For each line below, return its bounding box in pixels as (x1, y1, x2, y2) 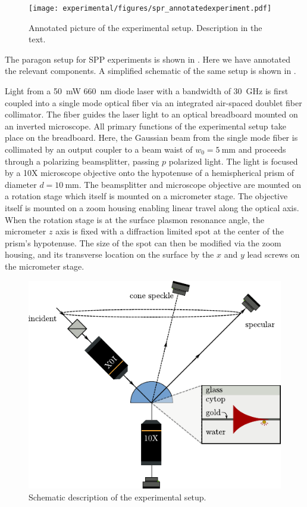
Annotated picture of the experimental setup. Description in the (29, 21, 262, 33)
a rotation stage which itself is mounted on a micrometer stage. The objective (5, 190, 288, 202)
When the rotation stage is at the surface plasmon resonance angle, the (5, 213, 265, 225)
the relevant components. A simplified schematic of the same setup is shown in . (5, 64, 296, 77)
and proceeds (238, 143, 286, 155)
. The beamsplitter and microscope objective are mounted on (79, 178, 301, 190)
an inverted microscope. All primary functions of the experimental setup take (5, 119, 286, 132)
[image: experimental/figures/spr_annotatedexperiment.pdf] (29, 4, 272, 13)
